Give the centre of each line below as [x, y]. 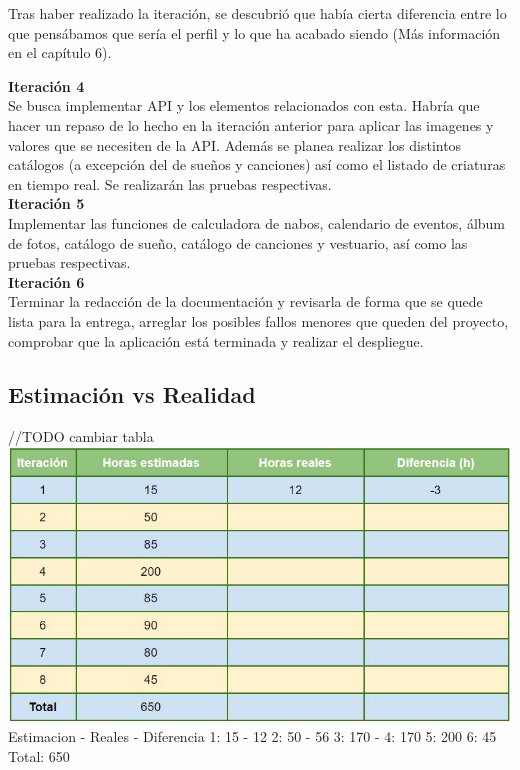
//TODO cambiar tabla [81, 436]
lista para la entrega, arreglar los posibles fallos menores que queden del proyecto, [258, 320]
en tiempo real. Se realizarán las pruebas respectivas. [170, 183]
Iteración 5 [46, 203]
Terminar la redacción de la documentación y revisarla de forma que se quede [245, 301]
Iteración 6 [46, 281]
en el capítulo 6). [60, 52]
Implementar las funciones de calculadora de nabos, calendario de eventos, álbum [257, 222]
